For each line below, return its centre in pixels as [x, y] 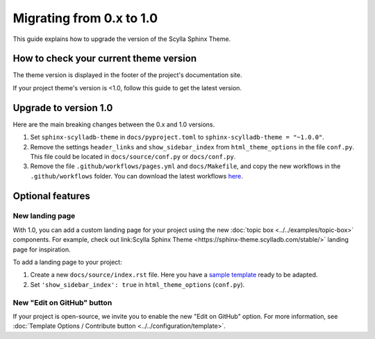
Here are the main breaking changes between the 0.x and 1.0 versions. [114, 124]
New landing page [44, 216]
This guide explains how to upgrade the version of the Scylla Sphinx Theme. [122, 39]
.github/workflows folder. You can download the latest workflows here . [136, 176]
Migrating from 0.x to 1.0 [85, 18]
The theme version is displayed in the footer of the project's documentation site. [127, 75]
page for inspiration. [42, 249]
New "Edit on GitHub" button [62, 302]
